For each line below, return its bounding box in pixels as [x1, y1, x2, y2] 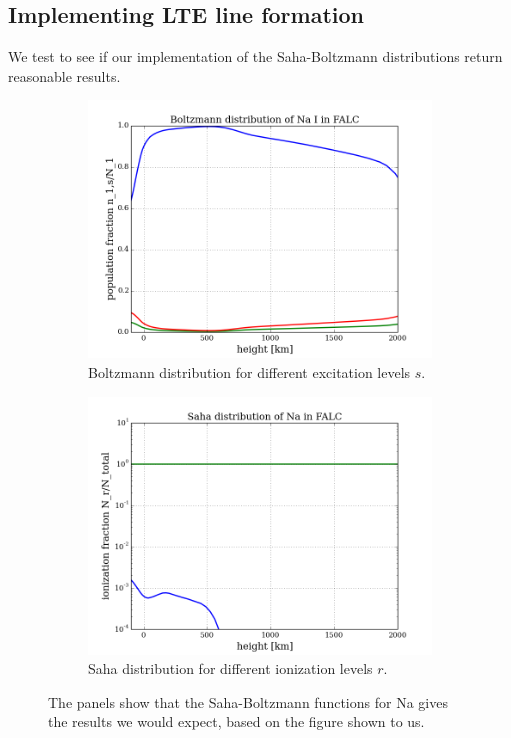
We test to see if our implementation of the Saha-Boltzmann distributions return [8, 46, 503, 67]
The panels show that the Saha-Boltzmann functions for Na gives [48, 691, 448, 712]
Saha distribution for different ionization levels [88, 658, 373, 679]
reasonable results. [8, 65, 121, 86]
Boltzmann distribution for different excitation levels [88, 361, 411, 382]
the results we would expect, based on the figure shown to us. [48, 711, 425, 732]
